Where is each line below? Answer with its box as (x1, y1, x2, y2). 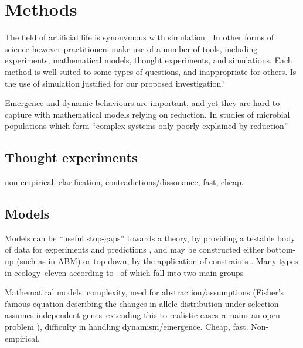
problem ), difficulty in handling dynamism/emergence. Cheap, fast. (5, 320, 248, 333)
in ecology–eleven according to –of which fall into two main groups (5, 266, 244, 278)
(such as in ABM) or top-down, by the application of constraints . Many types (16, 255, 298, 267)
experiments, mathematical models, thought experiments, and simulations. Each (5, 54, 292, 66)
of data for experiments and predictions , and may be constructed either (5, 243, 264, 255)
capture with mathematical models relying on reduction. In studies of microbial (5, 108, 290, 120)
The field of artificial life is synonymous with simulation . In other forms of (5, 31, 274, 43)
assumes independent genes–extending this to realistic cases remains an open (5, 309, 280, 321)
